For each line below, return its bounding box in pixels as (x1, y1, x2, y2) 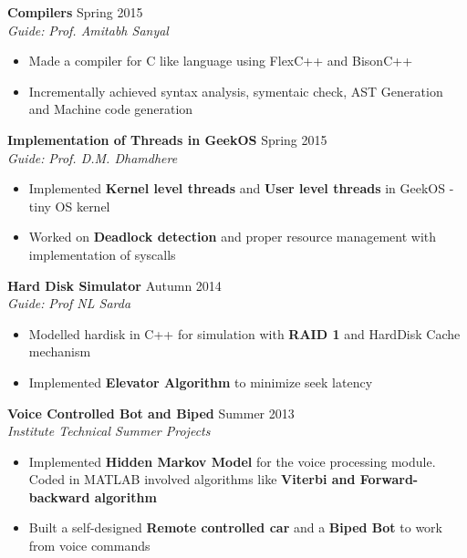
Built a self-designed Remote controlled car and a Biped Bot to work (28, 518, 442, 537)
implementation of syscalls (28, 244, 176, 263)
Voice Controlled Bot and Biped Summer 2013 (7, 403, 295, 422)
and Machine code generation (28, 99, 193, 119)
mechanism (28, 342, 91, 361)
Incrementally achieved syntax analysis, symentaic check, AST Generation (28, 81, 443, 100)
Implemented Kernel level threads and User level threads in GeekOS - (28, 179, 454, 198)
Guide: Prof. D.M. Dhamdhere (7, 148, 178, 167)
